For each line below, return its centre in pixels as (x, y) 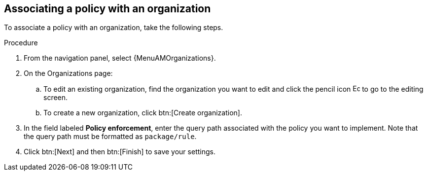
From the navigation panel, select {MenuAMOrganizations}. (120, 58)
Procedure (21, 43)
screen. (56, 98)
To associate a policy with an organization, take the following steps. (114, 28)
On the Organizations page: (68, 73)
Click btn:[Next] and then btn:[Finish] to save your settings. (120, 152)
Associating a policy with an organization (107, 9)
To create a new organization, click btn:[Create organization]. (143, 113)
